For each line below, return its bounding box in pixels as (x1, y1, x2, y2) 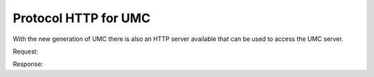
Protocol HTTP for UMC (12, 10, 151, 26)
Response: (12, 60, 44, 69)
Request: (12, 47, 38, 55)
